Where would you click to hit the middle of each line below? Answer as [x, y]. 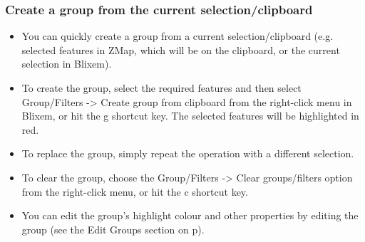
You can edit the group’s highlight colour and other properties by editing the [190, 215]
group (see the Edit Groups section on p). [113, 229]
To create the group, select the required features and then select [161, 88]
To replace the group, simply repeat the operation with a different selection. [188, 153]
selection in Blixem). [67, 64]
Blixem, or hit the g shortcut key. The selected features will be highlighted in [190, 116]
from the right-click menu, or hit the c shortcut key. [135, 191]
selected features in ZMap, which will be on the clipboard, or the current [181, 49]
